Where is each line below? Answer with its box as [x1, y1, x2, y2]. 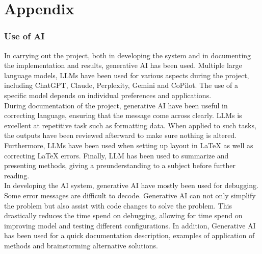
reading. [4, 170, 30, 180]
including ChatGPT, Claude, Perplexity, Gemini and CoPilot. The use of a [4, 80, 239, 90]
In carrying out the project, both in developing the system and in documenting [4, 50, 251, 60]
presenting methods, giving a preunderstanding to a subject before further [4, 160, 236, 171]
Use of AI [4, 30, 45, 42]
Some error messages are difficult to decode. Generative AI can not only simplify [4, 190, 256, 200]
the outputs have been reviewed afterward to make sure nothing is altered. [4, 130, 237, 141]
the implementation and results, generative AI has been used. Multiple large [4, 60, 242, 71]
